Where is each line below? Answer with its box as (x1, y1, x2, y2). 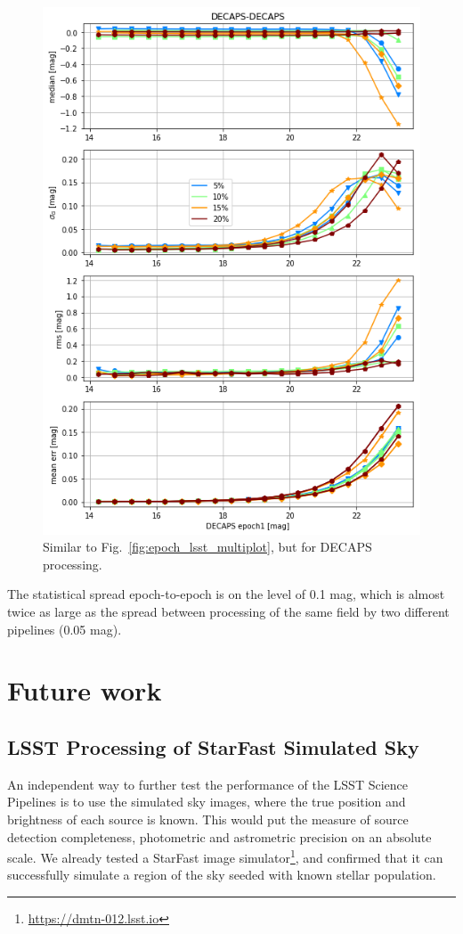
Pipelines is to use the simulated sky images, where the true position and (7, 792, 406, 811)
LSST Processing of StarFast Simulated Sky (7, 733, 419, 760)
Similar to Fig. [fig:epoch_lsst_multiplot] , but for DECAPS (43, 537, 372, 556)
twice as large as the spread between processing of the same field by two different (7, 602, 450, 620)
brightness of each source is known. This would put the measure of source (7, 809, 409, 828)
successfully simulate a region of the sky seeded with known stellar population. (7, 865, 436, 884)
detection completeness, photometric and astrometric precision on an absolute (7, 827, 432, 846)
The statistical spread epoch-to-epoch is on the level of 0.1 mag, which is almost (7, 585, 445, 603)
